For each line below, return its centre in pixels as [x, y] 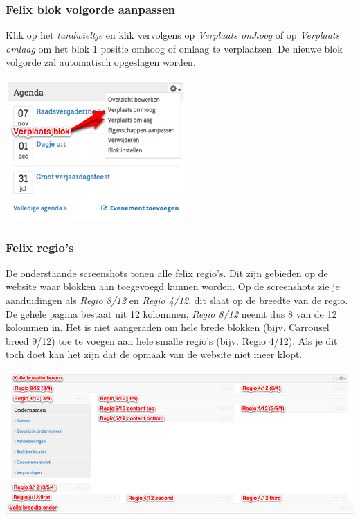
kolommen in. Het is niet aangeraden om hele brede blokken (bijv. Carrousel [168, 327]
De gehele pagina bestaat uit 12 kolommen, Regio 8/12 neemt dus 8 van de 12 [171, 313]
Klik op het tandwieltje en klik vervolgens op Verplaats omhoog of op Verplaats [173, 35]
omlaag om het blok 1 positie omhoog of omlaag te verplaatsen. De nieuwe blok [174, 48]
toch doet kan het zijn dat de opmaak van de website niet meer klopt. [154, 354]
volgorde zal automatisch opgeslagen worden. [101, 62]
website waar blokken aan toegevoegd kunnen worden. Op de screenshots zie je [173, 286]
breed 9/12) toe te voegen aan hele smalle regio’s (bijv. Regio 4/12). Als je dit [172, 340]
